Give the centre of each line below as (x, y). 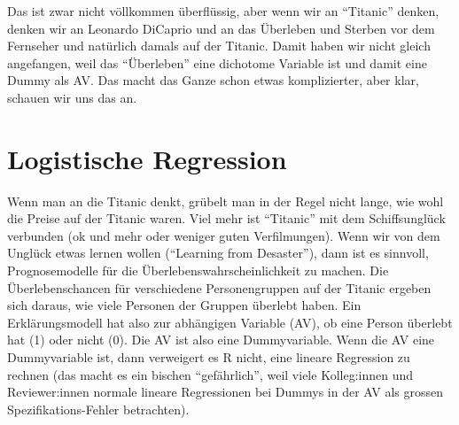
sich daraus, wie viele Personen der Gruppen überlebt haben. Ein (184, 305)
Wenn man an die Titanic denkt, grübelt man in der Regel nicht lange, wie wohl (226, 201)
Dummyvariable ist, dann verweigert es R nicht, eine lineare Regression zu (209, 357)
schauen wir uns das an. (72, 97)
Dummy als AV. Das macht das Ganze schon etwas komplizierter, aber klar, (213, 80)
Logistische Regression (147, 158)
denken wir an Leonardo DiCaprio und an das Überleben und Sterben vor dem (221, 28)
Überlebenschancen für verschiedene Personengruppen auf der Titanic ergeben (219, 287)
